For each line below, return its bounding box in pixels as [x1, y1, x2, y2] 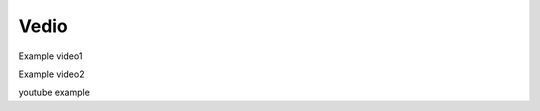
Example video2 [18, 68, 85, 80]
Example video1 [18, 50, 83, 62]
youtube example [18, 86, 90, 99]
